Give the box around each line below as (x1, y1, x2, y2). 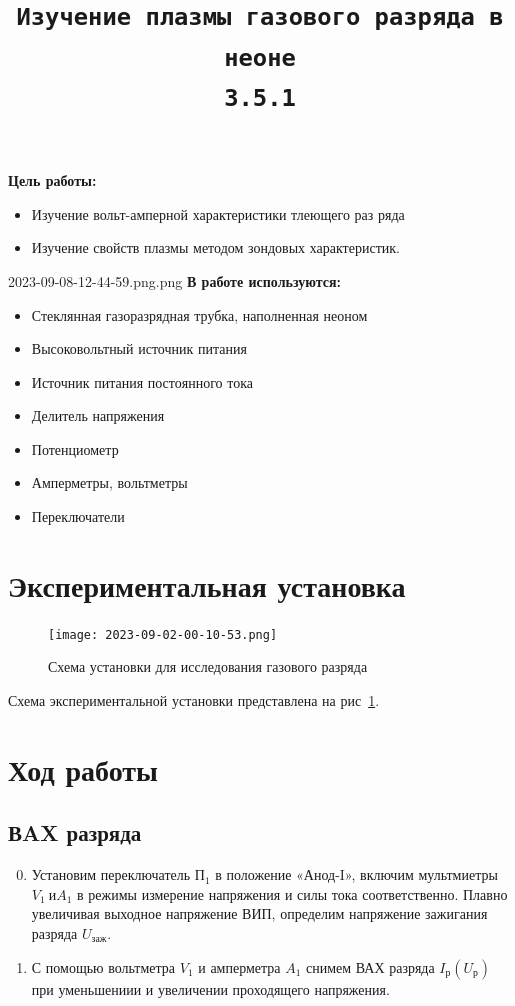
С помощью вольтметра (31, 956, 176, 977)
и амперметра (198, 956, 281, 977)
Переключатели (31, 506, 125, 527)
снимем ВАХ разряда (306, 956, 435, 977)
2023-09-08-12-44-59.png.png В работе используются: (8, 270, 342, 291)
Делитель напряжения (31, 405, 165, 426)
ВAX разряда (8, 817, 142, 848)
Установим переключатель (31, 864, 191, 885)
